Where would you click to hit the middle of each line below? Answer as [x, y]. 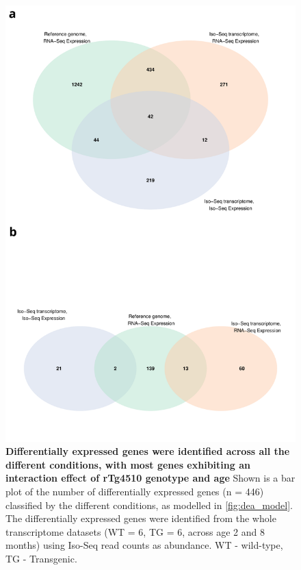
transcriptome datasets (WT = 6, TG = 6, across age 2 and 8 [135, 531]
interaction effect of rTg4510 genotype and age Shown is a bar [150, 478]
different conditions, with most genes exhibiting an [128, 464]
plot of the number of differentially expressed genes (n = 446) [135, 491]
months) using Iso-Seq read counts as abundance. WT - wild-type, [144, 545]
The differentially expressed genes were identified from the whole [141, 518]
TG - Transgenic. [41, 558]
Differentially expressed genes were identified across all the [148, 451]
